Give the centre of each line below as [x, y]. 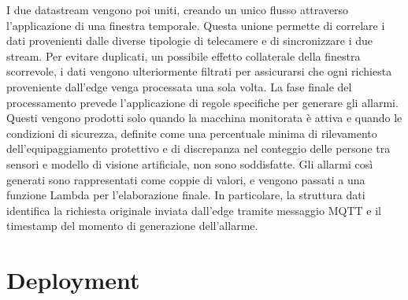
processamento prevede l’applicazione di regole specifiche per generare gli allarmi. [202, 102]
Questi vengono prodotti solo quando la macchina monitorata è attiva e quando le [204, 118]
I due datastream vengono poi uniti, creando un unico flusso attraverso [178, 9]
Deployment [73, 280]
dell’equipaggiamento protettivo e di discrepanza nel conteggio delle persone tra [198, 148]
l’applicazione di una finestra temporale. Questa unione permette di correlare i [196, 25]
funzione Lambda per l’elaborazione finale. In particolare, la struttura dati [186, 195]
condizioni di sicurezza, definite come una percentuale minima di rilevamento [192, 133]
